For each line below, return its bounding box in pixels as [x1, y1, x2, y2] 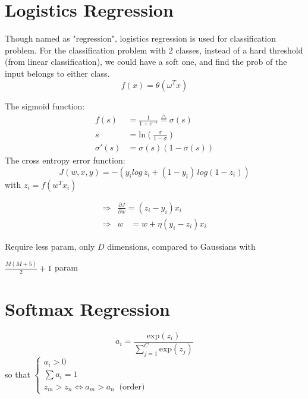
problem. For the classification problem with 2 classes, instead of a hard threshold [5, 43, 303, 56]
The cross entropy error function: [5, 154, 125, 166]
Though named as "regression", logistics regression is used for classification [5, 32, 276, 45]
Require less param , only [5, 240, 95, 252]
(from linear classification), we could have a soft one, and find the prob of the [5, 55, 287, 68]
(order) [119, 382, 145, 391]
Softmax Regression [5, 296, 170, 321]
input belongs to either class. [5, 67, 110, 79]
